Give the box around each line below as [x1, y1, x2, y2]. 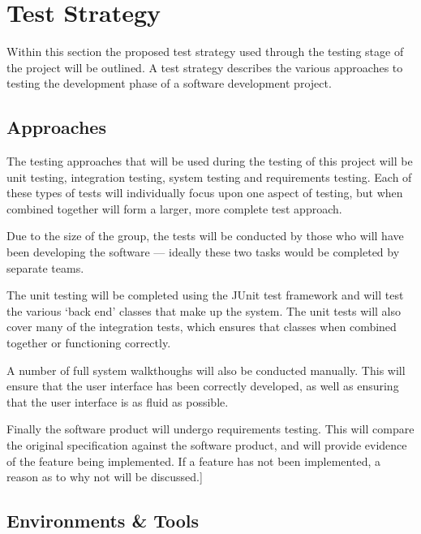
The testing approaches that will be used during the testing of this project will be [6, 153, 413, 170]
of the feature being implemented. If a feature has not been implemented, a [6, 452, 380, 469]
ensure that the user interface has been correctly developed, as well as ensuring [6, 377, 399, 394]
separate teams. [6, 259, 84, 276]
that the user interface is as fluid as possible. [6, 393, 229, 410]
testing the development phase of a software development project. [6, 75, 332, 92]
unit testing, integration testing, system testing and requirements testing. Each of [6, 168, 412, 185]
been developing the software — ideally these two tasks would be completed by [6, 243, 400, 261]
